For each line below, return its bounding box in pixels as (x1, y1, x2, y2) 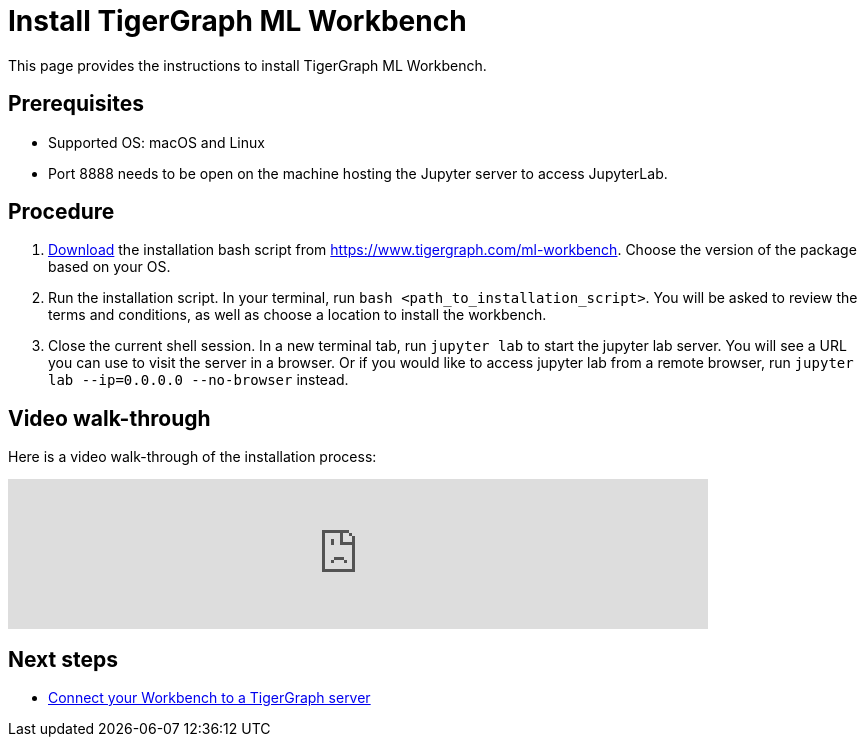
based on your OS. (48, 258, 171, 276)
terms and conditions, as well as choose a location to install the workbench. (48, 306, 547, 324)
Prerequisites (8, 91, 144, 117)
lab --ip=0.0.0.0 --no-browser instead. (48, 371, 349, 389)
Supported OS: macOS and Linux (48, 133, 265, 151)
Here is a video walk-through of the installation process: (8, 448, 377, 466)
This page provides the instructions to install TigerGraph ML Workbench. (8, 56, 487, 74)
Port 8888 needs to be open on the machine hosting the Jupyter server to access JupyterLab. (48, 164, 668, 182)
